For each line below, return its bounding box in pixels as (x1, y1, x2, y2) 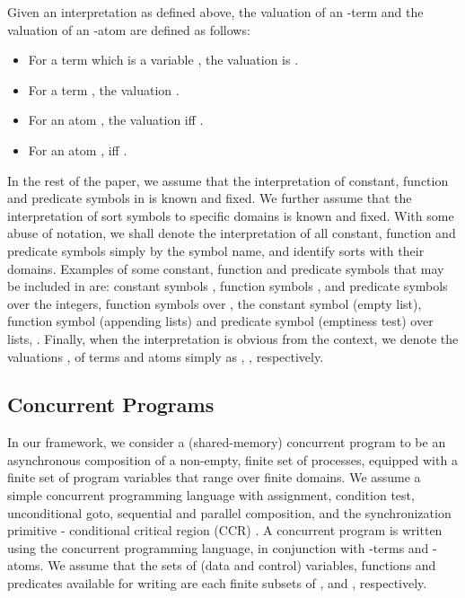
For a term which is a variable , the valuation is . (28, 50, 299, 69)
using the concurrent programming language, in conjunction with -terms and (7, 538, 429, 557)
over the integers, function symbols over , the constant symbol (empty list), (7, 294, 422, 312)
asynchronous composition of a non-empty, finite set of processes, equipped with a (7, 450, 458, 469)
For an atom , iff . (28, 140, 127, 159)
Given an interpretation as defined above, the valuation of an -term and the (7, 3, 424, 21)
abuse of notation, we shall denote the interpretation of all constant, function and (7, 224, 456, 242)
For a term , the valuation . (28, 80, 180, 99)
